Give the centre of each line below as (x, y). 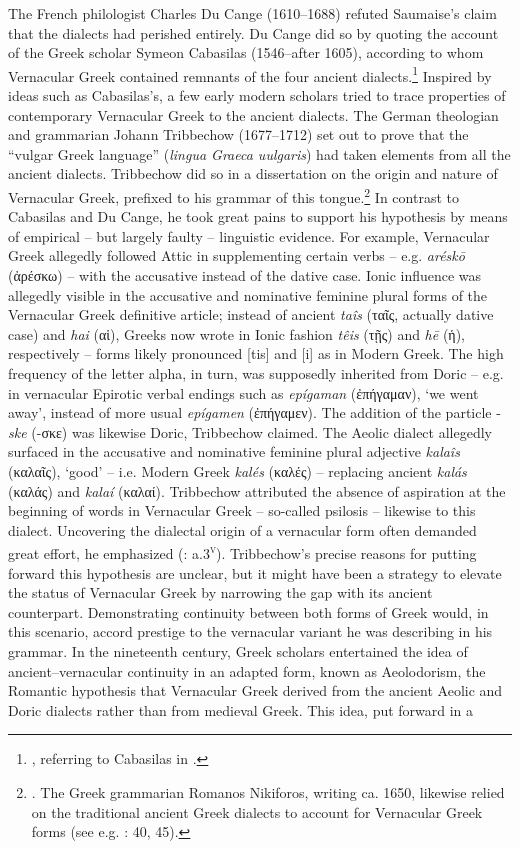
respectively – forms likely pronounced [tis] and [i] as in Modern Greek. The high (256, 353)
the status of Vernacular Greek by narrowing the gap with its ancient (220, 592)
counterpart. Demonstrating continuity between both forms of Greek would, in (248, 611)
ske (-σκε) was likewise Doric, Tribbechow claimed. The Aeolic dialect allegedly (250, 431)
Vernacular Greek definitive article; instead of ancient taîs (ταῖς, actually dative (251, 314)
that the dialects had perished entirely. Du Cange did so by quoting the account (253, 32)
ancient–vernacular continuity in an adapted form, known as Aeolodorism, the (247, 670)
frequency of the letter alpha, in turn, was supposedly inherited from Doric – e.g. (256, 373)
